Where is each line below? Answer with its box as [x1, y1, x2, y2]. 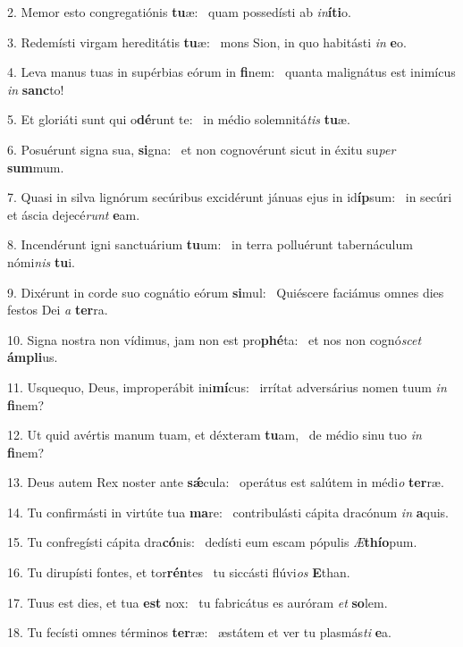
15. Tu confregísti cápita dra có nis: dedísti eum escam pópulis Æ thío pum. [7, 533, 417, 551]
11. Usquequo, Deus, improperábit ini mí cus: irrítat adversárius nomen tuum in [7, 377, 447, 396]
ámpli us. [7, 348, 58, 366]
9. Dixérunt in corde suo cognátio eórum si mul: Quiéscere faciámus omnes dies [7, 282, 444, 301]
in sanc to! [7, 80, 64, 98]
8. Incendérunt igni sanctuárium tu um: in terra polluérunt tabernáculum [7, 235, 413, 254]
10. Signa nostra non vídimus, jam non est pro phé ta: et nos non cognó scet [7, 330, 422, 349]
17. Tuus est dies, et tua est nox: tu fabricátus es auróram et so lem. [7, 592, 388, 611]
